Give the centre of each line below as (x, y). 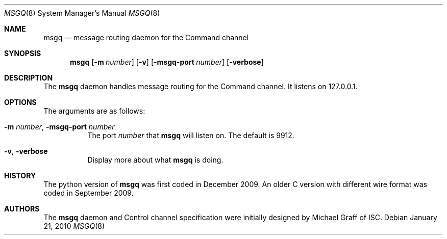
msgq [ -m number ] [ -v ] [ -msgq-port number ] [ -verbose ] (167, 62)
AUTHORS (22, 209)
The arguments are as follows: (94, 111)
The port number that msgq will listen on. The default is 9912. (191, 135)
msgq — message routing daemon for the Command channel (146, 37)
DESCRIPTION (29, 78)
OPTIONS (20, 102)
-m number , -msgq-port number (59, 127)
